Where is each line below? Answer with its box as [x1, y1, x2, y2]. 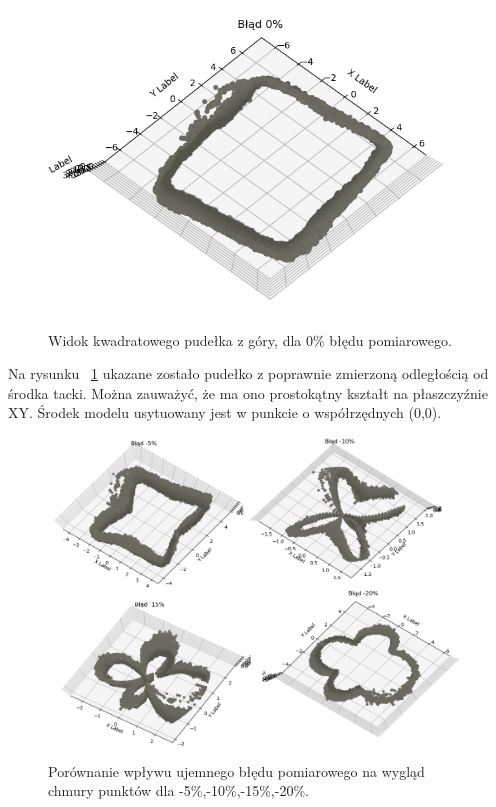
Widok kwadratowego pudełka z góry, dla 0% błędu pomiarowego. [48, 329, 452, 350]
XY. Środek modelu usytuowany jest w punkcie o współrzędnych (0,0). [8, 402, 442, 423]
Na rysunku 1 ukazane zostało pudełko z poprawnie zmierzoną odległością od [8, 363, 489, 384]
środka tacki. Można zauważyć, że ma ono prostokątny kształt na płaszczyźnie [8, 382, 488, 403]
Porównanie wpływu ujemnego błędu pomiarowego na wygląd [48, 760, 425, 781]
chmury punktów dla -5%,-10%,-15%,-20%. [48, 780, 309, 801]
